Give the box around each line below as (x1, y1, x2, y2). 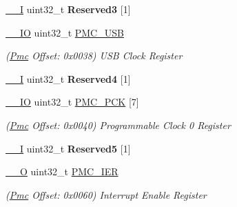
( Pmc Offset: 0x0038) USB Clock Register (6, 48, 183, 63)
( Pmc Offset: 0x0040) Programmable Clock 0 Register (6, 117, 231, 132)
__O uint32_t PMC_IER (6, 164, 118, 179)
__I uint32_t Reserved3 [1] (6, 2, 131, 16)
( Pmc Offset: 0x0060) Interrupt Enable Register (6, 187, 207, 201)
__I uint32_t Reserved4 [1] (6, 71, 131, 86)
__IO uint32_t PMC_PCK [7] (6, 95, 139, 109)
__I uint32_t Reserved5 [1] (6, 141, 131, 155)
